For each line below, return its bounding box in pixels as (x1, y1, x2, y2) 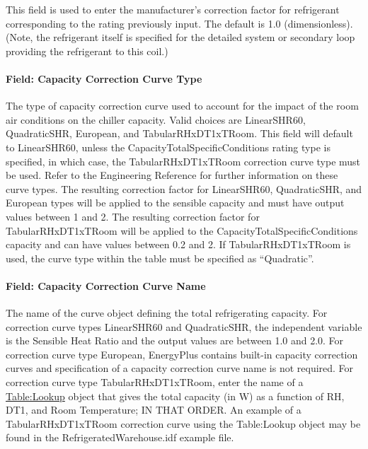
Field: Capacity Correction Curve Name (6, 278, 206, 293)
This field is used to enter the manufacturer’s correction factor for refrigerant (6, 2, 340, 16)
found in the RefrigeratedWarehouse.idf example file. (6, 430, 234, 445)
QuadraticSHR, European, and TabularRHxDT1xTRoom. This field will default (6, 126, 353, 141)
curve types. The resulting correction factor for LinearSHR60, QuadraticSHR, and (6, 181, 362, 196)
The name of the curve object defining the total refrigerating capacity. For (6, 305, 328, 320)
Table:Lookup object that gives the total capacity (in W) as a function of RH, (6, 388, 345, 403)
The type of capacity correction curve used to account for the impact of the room (6, 98, 359, 113)
